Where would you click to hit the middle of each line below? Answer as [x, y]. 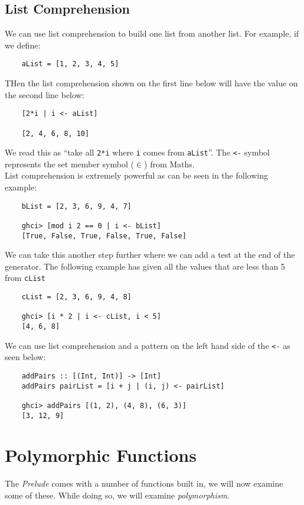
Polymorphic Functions [101, 455]
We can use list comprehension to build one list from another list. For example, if [152, 33]
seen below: [25, 357]
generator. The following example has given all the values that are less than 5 [145, 266]
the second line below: [45, 94]
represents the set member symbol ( [69, 164]
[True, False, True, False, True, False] [104, 236]
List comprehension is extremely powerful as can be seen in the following [136, 175]
